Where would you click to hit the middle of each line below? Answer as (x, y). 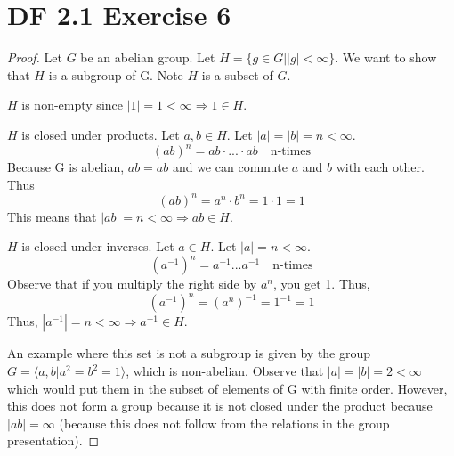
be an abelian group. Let (148, 57)
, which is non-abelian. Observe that (225, 371)
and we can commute (230, 167)
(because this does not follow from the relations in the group (224, 423)
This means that (52, 216)
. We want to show (386, 57)
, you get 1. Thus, (322, 284)
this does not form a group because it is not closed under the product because (220, 406)
